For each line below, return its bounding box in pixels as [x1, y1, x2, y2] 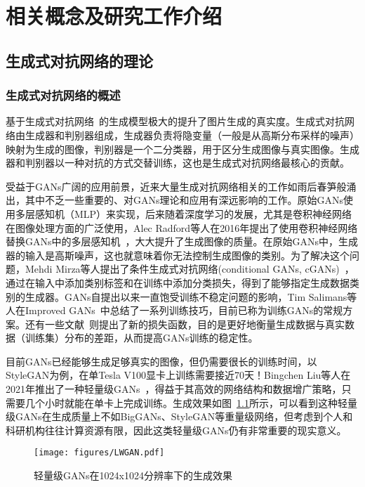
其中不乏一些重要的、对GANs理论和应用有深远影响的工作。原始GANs [25, 193, 344, 207]
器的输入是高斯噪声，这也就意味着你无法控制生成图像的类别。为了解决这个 [6, 247, 350, 262]
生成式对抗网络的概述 [6, 86, 121, 104]
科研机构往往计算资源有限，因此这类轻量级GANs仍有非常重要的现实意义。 [6, 422, 347, 437]
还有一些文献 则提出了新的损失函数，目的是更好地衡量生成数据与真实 [25, 316, 345, 331]
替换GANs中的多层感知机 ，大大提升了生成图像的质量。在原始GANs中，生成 [6, 234, 359, 249]
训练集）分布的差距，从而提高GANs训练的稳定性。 [25, 330, 258, 345]
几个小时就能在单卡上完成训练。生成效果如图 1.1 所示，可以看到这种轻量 [25, 395, 357, 410]
